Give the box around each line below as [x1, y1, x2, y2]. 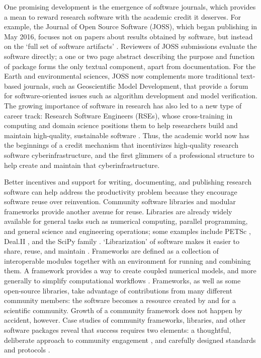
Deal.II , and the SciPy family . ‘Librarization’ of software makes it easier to [4, 235, 240, 246]
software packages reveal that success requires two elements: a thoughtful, [4, 325, 231, 335]
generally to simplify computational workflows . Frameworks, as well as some [4, 275, 241, 286]
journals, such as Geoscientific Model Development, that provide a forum [23, 80, 248, 91]
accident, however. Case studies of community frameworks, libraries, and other [4, 315, 246, 325]
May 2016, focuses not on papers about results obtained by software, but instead [4, 31, 253, 41]
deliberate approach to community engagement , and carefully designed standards [4, 334, 256, 345]
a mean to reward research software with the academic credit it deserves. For [4, 11, 241, 22]
